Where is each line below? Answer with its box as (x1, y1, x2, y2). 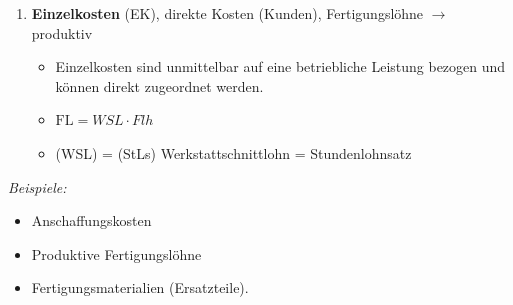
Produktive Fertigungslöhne (31, 243, 202, 264)
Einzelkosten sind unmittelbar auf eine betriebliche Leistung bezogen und (55, 56, 506, 77)
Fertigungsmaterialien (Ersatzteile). (31, 277, 249, 298)
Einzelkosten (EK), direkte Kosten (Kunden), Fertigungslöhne (31, 3, 424, 23)
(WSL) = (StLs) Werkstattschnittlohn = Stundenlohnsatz (55, 142, 412, 163)
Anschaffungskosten (31, 210, 152, 231)
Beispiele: (8, 176, 67, 197)
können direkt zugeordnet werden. (55, 75, 264, 96)
